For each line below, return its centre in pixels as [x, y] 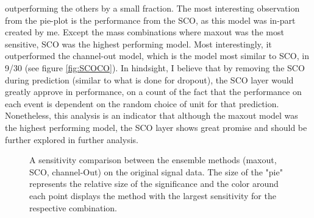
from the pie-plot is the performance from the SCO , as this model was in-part [150, 20]
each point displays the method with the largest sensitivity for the [153, 195]
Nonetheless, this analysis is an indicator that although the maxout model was [152, 115]
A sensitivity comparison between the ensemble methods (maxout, [153, 160]
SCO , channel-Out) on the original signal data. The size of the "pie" [156, 171]
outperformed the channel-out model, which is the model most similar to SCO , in [157, 56]
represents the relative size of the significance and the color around [154, 184]
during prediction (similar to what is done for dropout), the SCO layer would [149, 79]
